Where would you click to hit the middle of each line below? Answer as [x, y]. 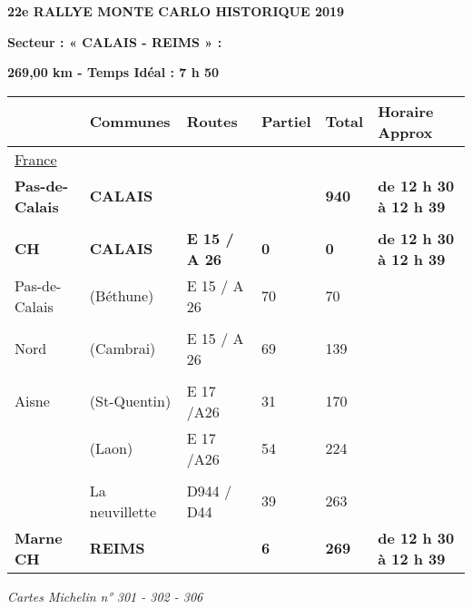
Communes [130, 122]
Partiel [286, 122]
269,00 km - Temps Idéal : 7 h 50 [113, 72]
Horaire [406, 111]
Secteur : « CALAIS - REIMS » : [115, 41]
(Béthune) [122, 296]
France [36, 159]
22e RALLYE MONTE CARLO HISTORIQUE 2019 [176, 11]
